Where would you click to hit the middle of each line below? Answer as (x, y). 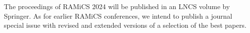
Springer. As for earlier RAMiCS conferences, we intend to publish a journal (118, 16)
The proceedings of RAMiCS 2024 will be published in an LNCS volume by (117, 6)
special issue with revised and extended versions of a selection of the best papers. (125, 25)
